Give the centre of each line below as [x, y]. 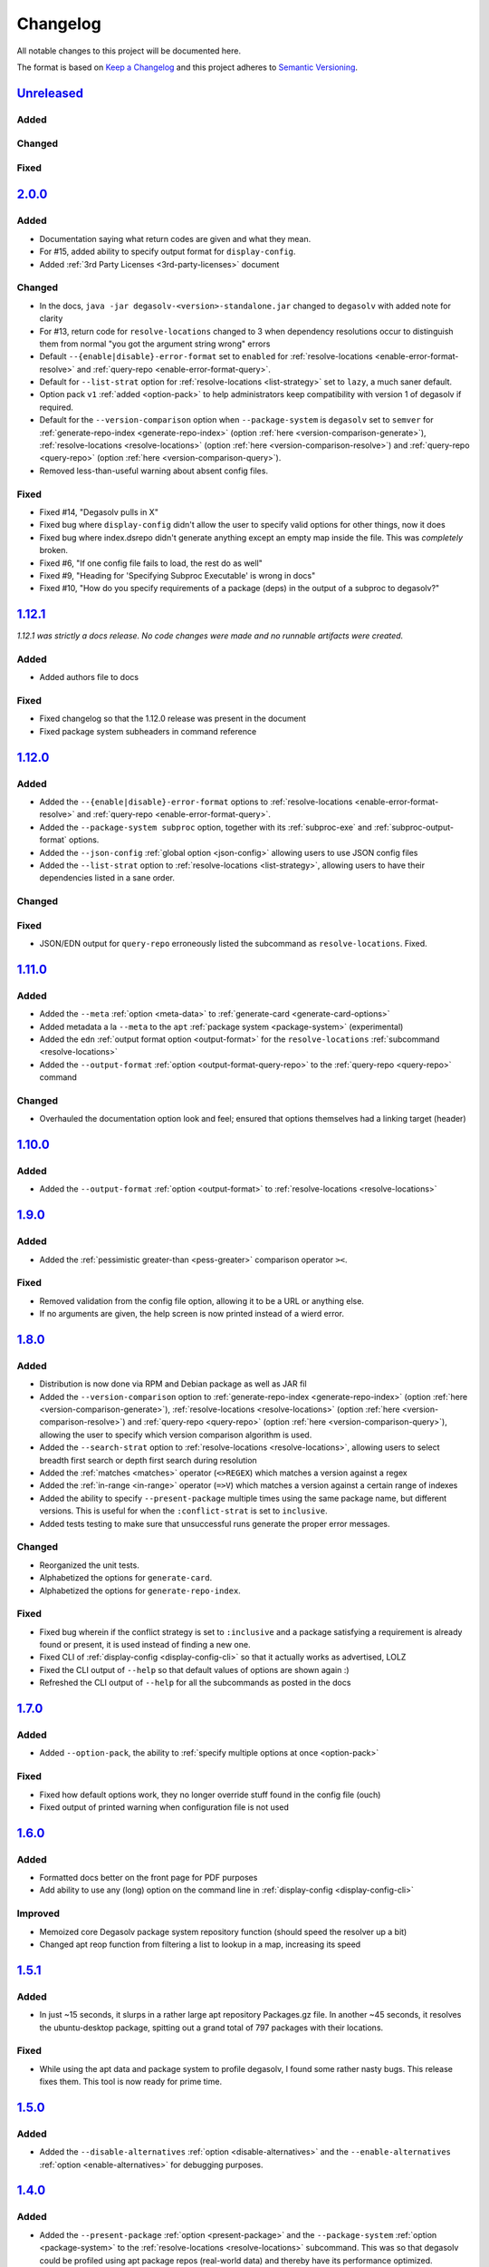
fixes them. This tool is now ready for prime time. [130, 2082]
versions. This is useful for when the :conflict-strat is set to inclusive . [183, 1511]
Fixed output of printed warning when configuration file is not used [164, 1807]
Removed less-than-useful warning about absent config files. [154, 471]
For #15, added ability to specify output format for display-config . [168, 252]
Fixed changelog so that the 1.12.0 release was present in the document [173, 719]
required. [57, 407]
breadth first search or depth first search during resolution [148, 1460]
